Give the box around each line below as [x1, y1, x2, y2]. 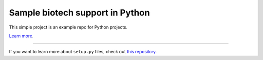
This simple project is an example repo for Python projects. [9, 24, 128, 30]
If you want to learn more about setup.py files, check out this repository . [9, 49, 157, 55]
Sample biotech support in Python [9, 7, 150, 18]
